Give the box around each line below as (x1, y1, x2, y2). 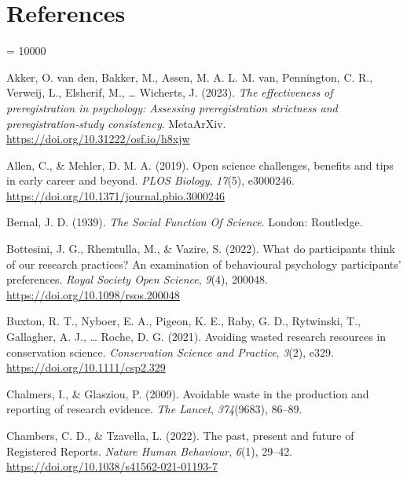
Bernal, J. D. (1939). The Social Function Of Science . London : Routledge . (6, 214, 363, 230)
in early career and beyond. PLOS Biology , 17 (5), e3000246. (6, 172, 295, 189)
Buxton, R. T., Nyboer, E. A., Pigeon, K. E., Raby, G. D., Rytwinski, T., (6, 313, 361, 329)
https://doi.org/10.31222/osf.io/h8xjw (6, 130, 190, 147)
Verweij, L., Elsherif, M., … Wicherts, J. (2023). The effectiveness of (6, 84, 333, 101)
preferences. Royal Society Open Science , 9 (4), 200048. (6, 271, 268, 288)
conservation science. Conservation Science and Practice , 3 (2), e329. (6, 343, 334, 360)
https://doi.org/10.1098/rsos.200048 (6, 286, 180, 302)
